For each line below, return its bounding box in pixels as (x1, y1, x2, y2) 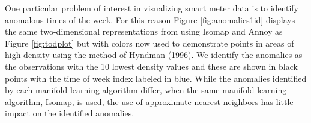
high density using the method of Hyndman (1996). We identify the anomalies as (5, 48, 303, 61)
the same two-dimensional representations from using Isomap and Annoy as (5, 25, 283, 38)
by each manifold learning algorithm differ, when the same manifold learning (5, 84, 287, 96)
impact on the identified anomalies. (5, 107, 134, 119)
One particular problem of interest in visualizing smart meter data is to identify (5, 2, 299, 14)
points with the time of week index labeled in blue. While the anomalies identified (5, 72, 307, 84)
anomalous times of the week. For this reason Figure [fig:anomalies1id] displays (5, 13, 295, 26)
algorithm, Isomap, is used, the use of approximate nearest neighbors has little (5, 95, 294, 107)
